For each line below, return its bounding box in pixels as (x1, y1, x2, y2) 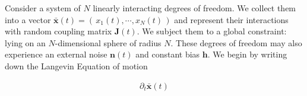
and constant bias (135, 48, 200, 60)
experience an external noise (5, 48, 107, 60)
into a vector (5, 13, 51, 25)
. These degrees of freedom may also (170, 36, 302, 49)
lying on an (5, 36, 46, 49)
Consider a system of (5, 2, 81, 14)
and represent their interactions (174, 13, 289, 25)
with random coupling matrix (5, 25, 112, 37)
